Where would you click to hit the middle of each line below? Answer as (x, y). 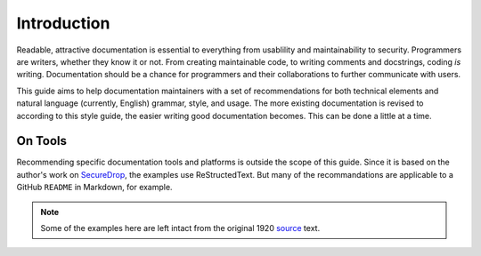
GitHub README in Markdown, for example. (94, 188)
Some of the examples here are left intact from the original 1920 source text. (180, 228)
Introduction (63, 23)
